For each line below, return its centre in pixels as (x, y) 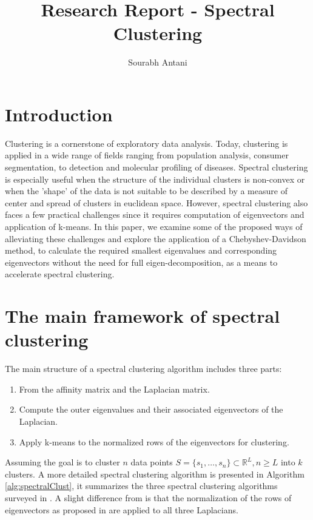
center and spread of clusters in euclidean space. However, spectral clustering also (156, 202)
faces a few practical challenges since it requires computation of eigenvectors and (155, 214)
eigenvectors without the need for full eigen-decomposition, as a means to (141, 262)
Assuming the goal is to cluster (62, 462)
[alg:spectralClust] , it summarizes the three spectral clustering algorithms (141, 486)
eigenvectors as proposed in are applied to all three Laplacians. (122, 509)
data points (152, 462)
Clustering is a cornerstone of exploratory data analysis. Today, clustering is (146, 143)
